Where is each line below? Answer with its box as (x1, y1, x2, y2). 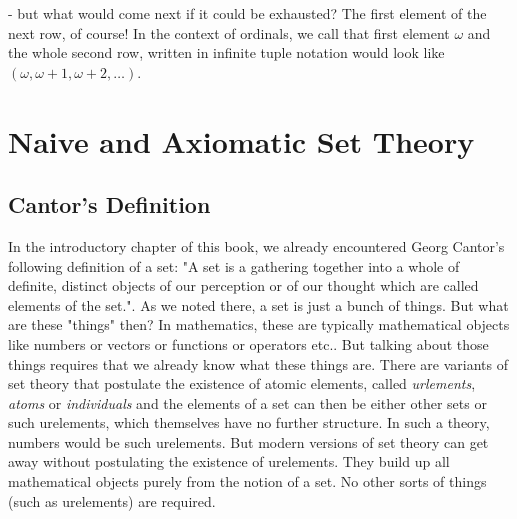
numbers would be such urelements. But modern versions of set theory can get (8, 431, 489, 452)
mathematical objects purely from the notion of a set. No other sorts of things (8, 471, 487, 492)
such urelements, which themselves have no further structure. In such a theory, (8, 412, 490, 433)
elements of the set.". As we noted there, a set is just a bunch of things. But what (8, 294, 509, 315)
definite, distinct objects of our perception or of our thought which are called (8, 275, 479, 296)
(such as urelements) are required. (8, 490, 216, 511)
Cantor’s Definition (8, 189, 211, 220)
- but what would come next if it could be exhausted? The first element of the (8, 3, 487, 23)
